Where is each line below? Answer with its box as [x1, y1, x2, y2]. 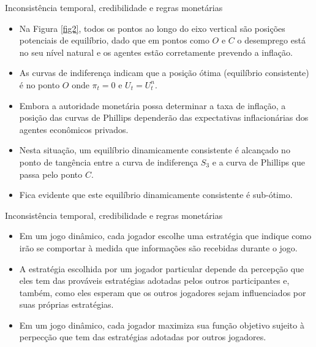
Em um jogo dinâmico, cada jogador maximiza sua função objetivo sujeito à [19, 318, 304, 331]
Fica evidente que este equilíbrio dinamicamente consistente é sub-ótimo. [19, 188, 293, 201]
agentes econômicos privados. [19, 123, 129, 135]
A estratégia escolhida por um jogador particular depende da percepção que [19, 262, 304, 275]
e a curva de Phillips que [212, 155, 306, 168]
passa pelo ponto [19, 167, 83, 180]
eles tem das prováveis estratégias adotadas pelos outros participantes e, [19, 274, 290, 287]
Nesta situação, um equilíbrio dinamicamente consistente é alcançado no [19, 143, 290, 156]
